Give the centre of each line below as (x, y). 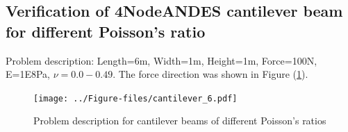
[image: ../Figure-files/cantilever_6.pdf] (135, 98)
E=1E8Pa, (28, 74)
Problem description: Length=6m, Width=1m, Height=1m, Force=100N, (161, 60)
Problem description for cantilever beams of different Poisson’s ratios (180, 121)
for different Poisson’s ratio (106, 31)
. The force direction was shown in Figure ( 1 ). (210, 74)
